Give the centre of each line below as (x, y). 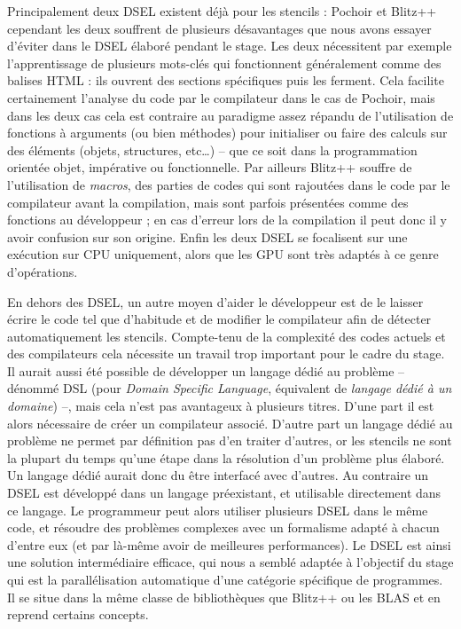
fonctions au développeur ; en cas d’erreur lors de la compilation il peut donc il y (227, 220)
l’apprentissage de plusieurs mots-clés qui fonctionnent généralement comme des (224, 63)
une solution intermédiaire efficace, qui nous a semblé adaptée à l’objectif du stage (230, 562)
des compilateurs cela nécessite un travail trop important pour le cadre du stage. (226, 354)
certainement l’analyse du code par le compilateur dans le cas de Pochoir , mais (221, 97)
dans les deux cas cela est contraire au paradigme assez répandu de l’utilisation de (230, 115)
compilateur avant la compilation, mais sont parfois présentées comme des (208, 202)
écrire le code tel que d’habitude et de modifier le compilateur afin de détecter (219, 319)
